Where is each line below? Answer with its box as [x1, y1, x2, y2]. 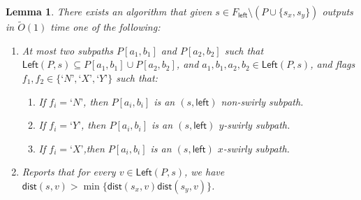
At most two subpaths [22, 43, 114, 57]
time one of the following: [50, 20, 161, 34]
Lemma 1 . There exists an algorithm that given [6, 4, 212, 18]
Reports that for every [22, 164, 116, 179]
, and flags [310, 57, 355, 71]
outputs [322, 4, 353, 18]
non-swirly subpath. [221, 94, 304, 108]
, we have [184, 164, 225, 179]
